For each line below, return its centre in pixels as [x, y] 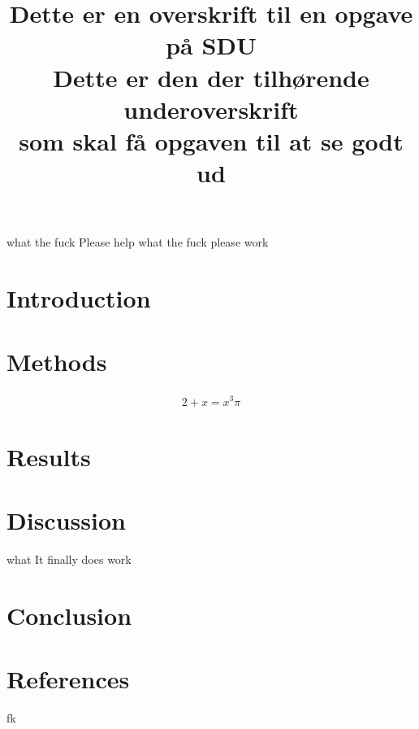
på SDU [211, 45]
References [68, 679]
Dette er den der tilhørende [211, 77]
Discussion [66, 520]
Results [49, 456]
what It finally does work [69, 559]
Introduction [79, 298]
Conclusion [69, 615]
